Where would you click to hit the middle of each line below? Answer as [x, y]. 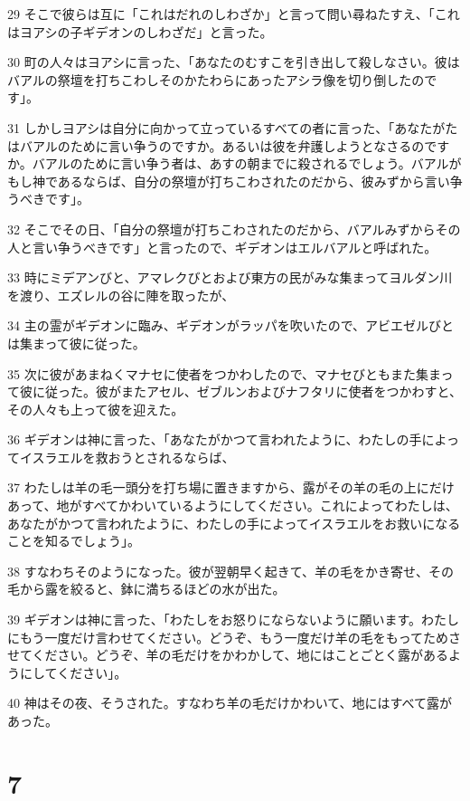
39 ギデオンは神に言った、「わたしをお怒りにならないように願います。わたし [233, 620]
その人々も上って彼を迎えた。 [96, 409]
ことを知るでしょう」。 [74, 541]
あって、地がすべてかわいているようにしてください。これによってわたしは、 [233, 505]
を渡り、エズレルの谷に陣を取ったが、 [121, 295]
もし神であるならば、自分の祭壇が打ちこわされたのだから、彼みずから [216, 181]
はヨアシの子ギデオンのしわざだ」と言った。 [140, 31]
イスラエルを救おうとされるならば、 [127, 457]
